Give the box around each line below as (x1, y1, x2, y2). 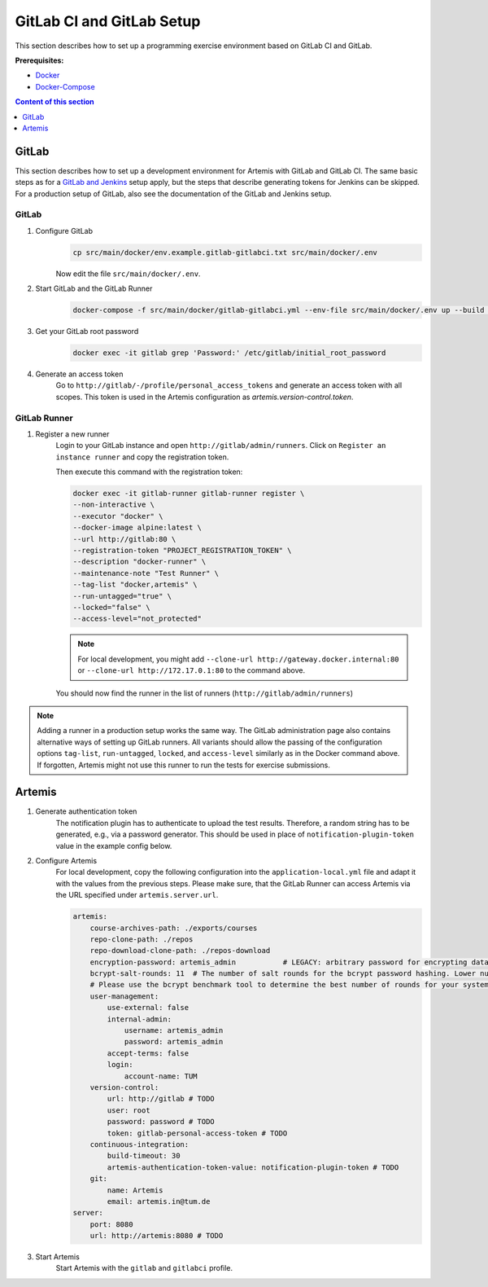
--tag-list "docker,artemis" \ (72, 580, 198, 590)
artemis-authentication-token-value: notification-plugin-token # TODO (107, 1162, 399, 1172)
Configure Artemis (35, 855, 98, 865)
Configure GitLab (35, 226, 94, 235)
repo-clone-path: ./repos (89, 934, 194, 944)
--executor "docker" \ (72, 512, 163, 521)
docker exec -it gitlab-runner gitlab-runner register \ (72, 489, 305, 499)
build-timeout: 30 (107, 1151, 181, 1161)
